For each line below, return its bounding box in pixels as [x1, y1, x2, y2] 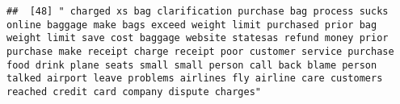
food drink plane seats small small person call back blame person [6, 59, 377, 71]
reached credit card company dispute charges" [6, 85, 261, 98]
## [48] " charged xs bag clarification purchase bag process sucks [6, 6, 389, 17]
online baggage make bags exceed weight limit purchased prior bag [6, 19, 377, 31]
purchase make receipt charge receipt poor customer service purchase [6, 45, 394, 57]
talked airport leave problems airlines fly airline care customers [6, 73, 383, 85]
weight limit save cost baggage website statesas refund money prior [6, 32, 389, 44]
